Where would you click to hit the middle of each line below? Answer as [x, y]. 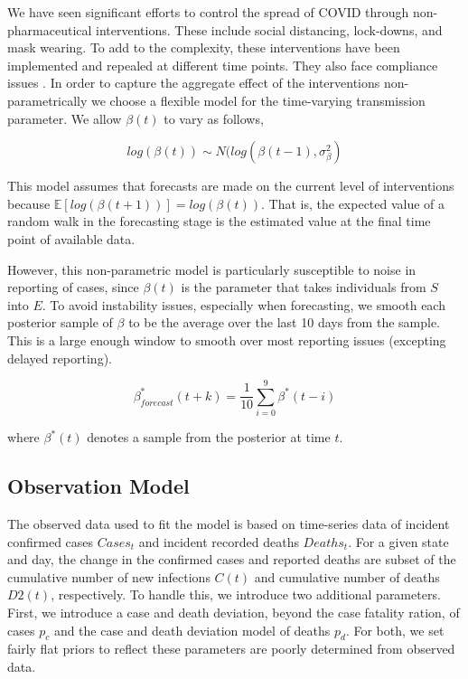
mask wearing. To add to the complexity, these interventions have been [204, 47]
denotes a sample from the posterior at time [209, 437]
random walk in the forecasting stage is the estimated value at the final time [219, 221]
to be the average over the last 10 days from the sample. [285, 322]
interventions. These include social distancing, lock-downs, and [269, 29]
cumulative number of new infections [109, 576]
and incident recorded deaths [219, 541]
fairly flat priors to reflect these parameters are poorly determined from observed [231, 649]
